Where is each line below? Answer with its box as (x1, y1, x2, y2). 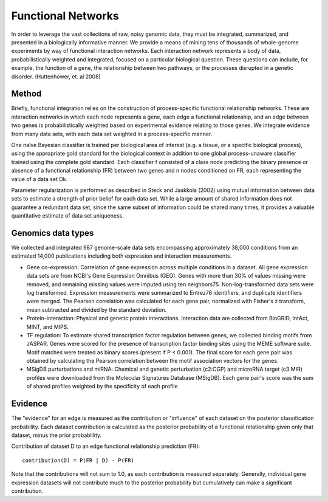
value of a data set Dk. (11, 175, 68, 182)
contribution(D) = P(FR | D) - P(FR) (22, 456, 135, 464)
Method (11, 89, 42, 99)
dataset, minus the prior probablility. (11, 432, 102, 439)
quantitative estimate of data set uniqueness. (11, 212, 124, 219)
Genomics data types (11, 228, 94, 238)
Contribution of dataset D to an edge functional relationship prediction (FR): (11, 442, 200, 450)
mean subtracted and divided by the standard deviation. (26, 306, 167, 313)
